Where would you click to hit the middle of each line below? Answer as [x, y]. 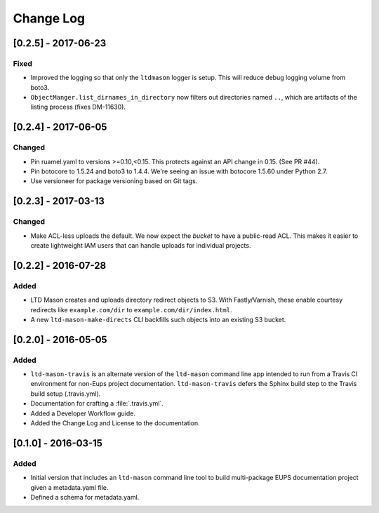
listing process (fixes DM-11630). [78, 107]
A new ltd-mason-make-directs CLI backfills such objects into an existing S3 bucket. [158, 319]
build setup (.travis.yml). [66, 394]
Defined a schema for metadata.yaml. [85, 497]
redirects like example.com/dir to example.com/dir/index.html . [131, 309]
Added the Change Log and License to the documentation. [115, 423]
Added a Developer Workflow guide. [83, 413]
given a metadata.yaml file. [69, 487]
